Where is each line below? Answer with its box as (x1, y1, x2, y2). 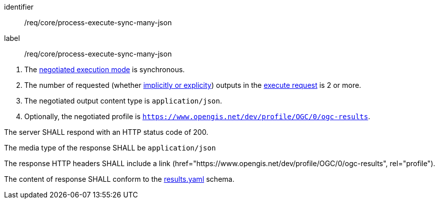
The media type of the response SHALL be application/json (4, 143, 216, 152)
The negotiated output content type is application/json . (24, 96, 222, 105)
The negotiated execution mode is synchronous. (24, 65, 185, 74)
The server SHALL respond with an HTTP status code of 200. (4, 128, 209, 136)
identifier (4, 3, 34, 11)
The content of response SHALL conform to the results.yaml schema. (4, 175, 234, 183)
